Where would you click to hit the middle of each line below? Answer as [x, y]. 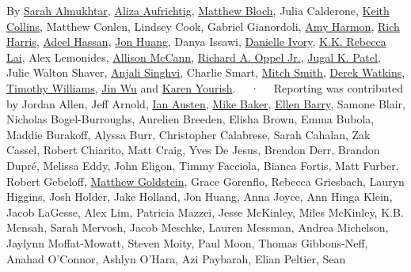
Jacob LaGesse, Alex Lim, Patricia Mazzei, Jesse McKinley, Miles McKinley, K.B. [205, 212]
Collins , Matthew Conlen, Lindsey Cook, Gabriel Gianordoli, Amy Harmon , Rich [203, 26]
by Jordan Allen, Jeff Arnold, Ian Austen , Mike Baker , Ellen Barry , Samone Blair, [206, 103]
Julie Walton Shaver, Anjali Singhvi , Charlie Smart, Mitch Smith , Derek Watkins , [206, 72]
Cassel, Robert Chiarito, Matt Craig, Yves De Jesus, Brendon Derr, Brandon [193, 150]
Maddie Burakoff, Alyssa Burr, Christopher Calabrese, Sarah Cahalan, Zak [188, 134]
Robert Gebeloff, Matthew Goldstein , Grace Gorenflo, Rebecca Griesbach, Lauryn [205, 181]
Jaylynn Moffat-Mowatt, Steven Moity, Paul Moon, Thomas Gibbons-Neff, [187, 242]
